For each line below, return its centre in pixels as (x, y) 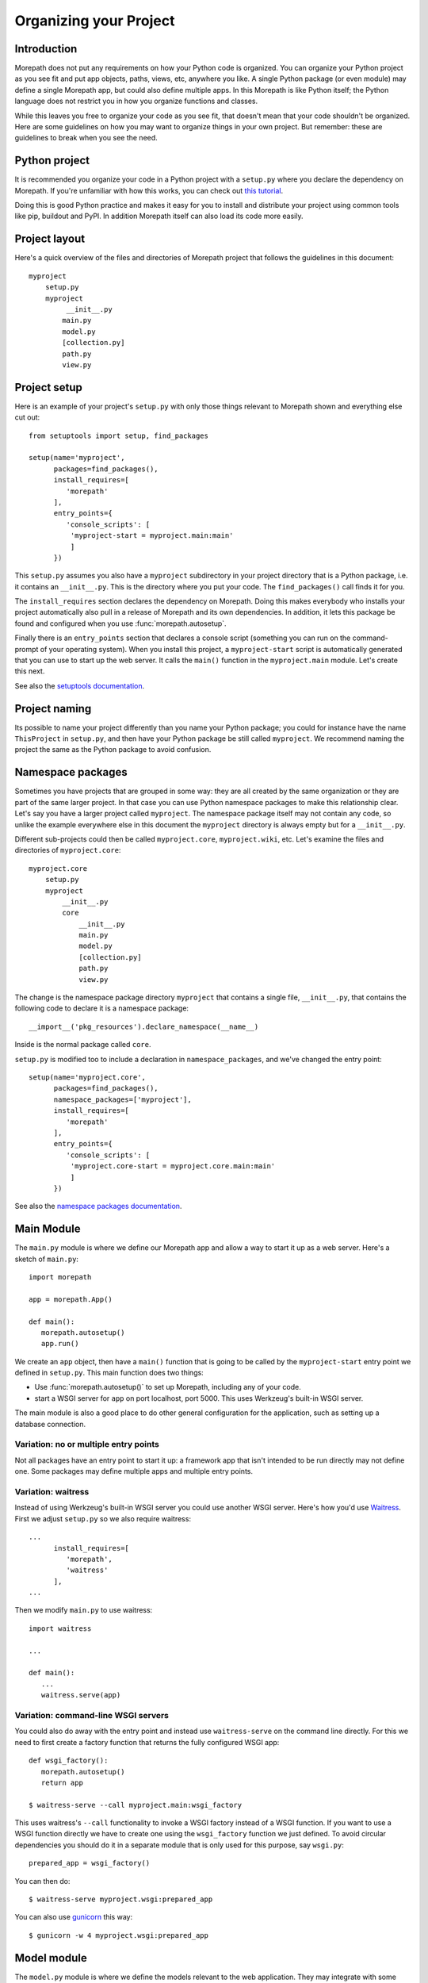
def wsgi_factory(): (69, 1761)
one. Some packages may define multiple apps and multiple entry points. (134, 1471)
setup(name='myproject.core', (88, 1077)
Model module (51, 1958)
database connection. (50, 1424)
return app (62, 1782)
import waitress (60, 1628)
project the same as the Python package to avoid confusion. (113, 750)
